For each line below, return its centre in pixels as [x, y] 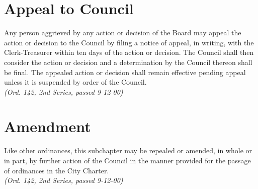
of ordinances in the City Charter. [57, 170]
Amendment [48, 126]
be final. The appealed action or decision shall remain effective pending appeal [125, 72]
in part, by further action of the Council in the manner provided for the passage [127, 160]
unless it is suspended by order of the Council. [75, 82]
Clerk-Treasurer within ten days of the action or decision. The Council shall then [129, 52]
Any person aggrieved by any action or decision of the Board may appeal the [123, 33]
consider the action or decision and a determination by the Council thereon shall [128, 62]
